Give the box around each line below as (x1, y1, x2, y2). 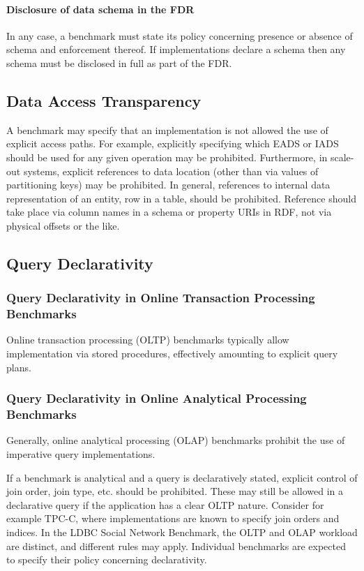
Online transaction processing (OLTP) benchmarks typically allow (6, 332, 289, 347)
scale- (330, 149, 354, 164)
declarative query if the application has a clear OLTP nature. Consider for (6, 497, 324, 512)
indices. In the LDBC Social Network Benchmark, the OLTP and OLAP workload (6, 524, 358, 539)
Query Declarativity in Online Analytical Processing (6, 390, 307, 407)
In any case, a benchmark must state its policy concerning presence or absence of (6, 28, 353, 43)
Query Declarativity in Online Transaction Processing (6, 289, 315, 306)
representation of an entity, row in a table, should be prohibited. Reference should (6, 191, 356, 205)
